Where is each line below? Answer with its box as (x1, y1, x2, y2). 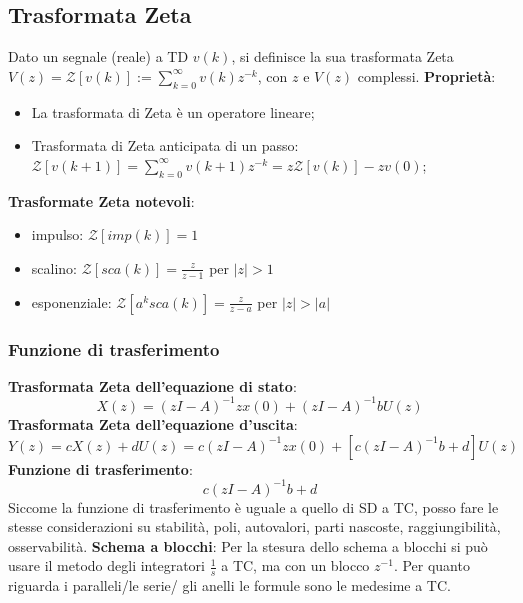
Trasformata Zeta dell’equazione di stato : (8, 375, 297, 396)
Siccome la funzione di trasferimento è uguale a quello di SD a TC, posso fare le (8, 496, 499, 517)
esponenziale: (31, 291, 112, 312)
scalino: (31, 257, 77, 278)
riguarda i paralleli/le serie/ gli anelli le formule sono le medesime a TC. (8, 575, 451, 596)
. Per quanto (393, 555, 470, 576)
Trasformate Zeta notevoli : (8, 190, 195, 211)
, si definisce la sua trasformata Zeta (231, 46, 454, 67)
